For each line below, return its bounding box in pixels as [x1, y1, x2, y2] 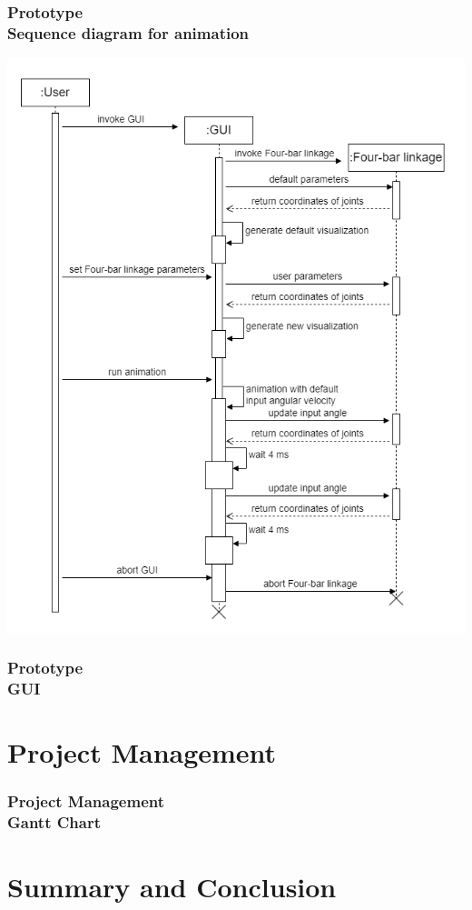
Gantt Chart [7, 811, 102, 834]
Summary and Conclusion [7, 867, 337, 905]
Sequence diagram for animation [7, 21, 250, 44]
